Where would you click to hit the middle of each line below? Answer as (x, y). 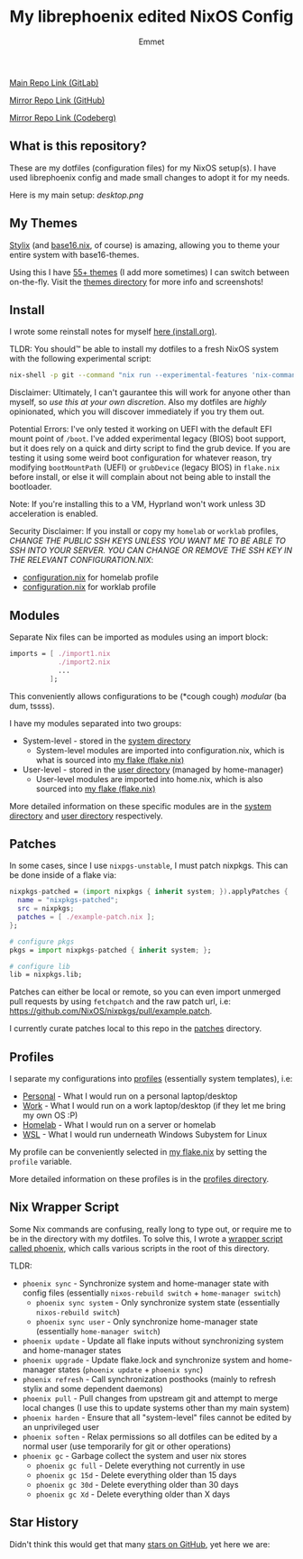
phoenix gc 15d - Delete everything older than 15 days (136, 1475)
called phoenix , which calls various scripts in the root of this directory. (140, 1248)
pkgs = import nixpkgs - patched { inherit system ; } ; (110, 950)
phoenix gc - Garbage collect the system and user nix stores (134, 1455)
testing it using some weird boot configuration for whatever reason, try (141, 458)
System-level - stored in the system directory (106, 741)
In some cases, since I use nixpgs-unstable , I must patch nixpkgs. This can (149, 866)
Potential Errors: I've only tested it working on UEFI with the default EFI (141, 429)
